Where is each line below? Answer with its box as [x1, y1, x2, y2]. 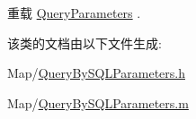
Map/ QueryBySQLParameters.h [7, 64, 185, 82]
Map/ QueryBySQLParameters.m [7, 93, 189, 112]
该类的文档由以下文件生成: [7, 33, 162, 52]
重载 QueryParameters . [7, 4, 141, 21]
